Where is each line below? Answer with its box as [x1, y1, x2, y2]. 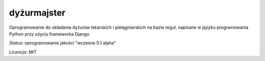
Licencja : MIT [9, 49, 37, 55]
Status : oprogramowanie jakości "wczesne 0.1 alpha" [9, 40, 116, 46]
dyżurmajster [9, 7, 66, 18]
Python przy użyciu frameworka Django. [9, 31, 91, 37]
